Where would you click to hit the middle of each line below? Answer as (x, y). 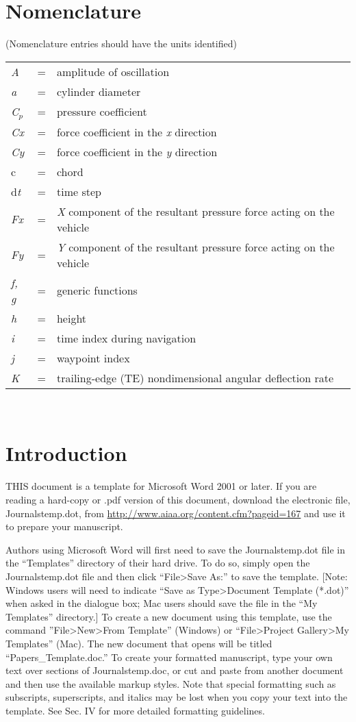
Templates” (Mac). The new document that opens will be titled (139, 643)
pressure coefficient (102, 112)
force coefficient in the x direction (137, 132)
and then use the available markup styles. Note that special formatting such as (171, 683)
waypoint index (93, 358)
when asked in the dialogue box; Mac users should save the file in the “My (162, 603)
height (72, 318)
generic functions (97, 290)
